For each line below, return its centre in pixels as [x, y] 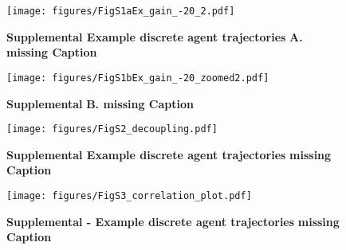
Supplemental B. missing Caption [100, 103]
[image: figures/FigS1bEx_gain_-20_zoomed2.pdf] [138, 78]
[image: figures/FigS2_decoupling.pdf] [112, 129]
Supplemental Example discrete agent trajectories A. [155, 36]
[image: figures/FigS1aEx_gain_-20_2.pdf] [121, 11]
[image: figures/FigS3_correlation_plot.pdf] [129, 195]
